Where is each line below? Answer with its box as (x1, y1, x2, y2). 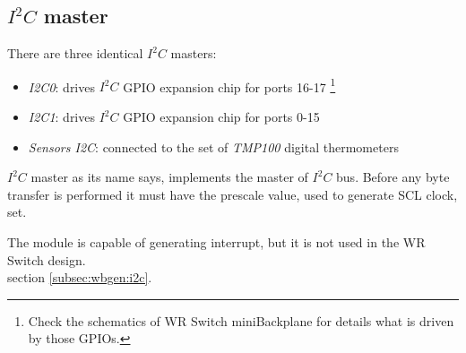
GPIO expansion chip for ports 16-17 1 (123, 74, 336, 96)
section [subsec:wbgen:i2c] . (7, 268, 152, 287)
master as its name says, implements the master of (30, 168, 308, 186)
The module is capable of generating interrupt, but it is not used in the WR (7, 233, 426, 252)
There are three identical (7, 44, 143, 63)
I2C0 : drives (28, 77, 95, 96)
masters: (170, 44, 217, 63)
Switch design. (7, 250, 86, 269)
